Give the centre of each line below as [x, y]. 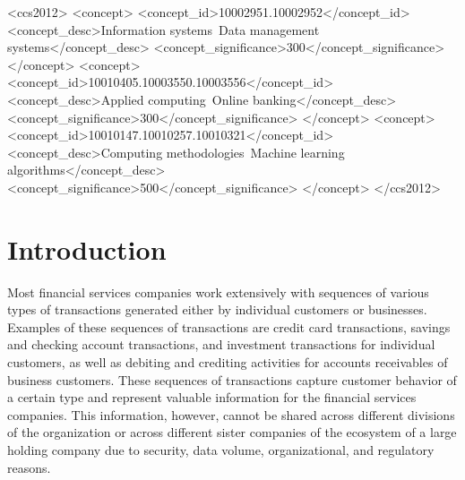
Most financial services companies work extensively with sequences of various [218, 291]
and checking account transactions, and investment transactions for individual [221, 344]
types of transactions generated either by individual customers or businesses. [217, 309]
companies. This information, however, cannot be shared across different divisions [231, 414]
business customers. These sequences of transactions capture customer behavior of [232, 379]
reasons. [29, 467]
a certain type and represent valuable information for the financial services [212, 397]
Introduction [87, 249]
